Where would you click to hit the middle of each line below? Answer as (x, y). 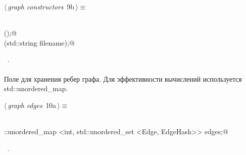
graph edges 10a (32, 105)
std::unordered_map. (36, 88)
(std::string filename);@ (39, 42)
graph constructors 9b (41, 6)
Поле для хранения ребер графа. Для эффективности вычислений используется (123, 78)
